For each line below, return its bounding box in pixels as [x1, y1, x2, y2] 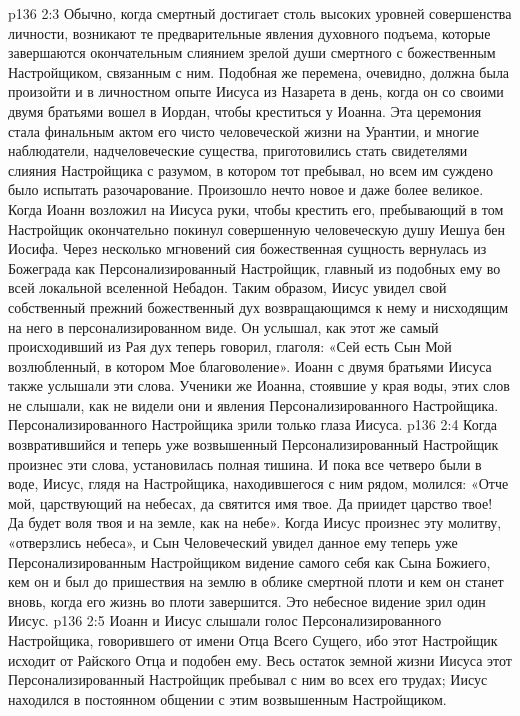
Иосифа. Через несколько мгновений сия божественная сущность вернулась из [8, 238, 487, 259]
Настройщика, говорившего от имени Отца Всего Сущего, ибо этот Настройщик [8, 630, 498, 650]
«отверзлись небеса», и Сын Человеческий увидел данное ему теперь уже [8, 532, 458, 553]
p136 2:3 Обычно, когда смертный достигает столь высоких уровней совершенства [8, 3, 512, 23]
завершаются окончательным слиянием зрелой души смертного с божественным [8, 42, 496, 63]
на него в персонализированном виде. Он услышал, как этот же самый [8, 316, 439, 337]
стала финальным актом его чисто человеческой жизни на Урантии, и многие [8, 120, 479, 141]
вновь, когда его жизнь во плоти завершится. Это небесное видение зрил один [8, 590, 486, 611]
